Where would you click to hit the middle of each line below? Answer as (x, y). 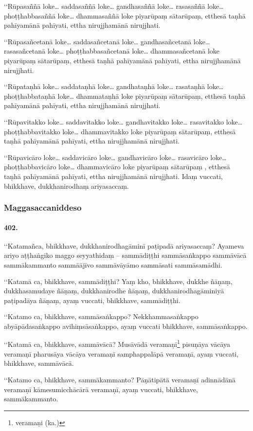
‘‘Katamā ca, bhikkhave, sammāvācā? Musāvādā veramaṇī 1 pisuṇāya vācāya (117, 343)
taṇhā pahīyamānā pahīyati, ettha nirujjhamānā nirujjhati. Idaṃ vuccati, (113, 176)
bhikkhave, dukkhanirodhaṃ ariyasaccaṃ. (66, 186)
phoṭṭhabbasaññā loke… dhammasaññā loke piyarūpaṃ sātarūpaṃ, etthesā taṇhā (125, 15)
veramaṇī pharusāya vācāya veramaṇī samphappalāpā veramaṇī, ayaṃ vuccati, (121, 353)
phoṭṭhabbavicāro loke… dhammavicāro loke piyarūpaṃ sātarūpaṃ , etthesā (117, 167)
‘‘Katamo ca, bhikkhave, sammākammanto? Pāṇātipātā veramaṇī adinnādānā (120, 379)
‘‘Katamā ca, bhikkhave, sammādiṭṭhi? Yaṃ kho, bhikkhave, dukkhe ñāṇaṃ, (118, 281)
